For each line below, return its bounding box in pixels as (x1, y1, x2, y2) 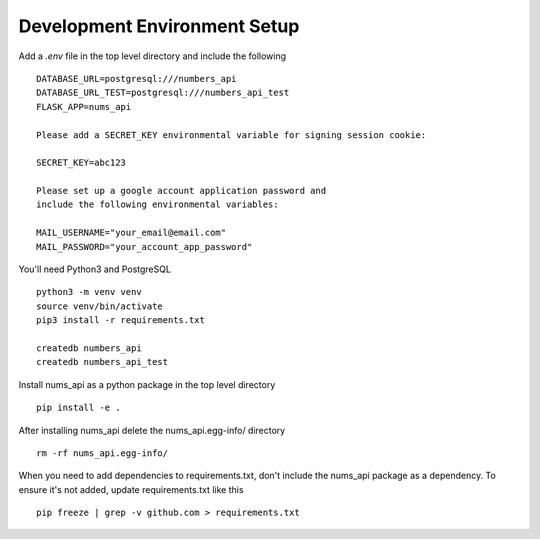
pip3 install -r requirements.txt (36, 315, 205, 326)
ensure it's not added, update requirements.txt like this (18, 483, 244, 495)
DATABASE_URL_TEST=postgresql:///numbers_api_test (36, 87, 290, 99)
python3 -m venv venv (36, 286, 142, 298)
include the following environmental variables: (36, 199, 279, 210)
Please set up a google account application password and (36, 185, 327, 197)
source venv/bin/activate (36, 300, 164, 312)
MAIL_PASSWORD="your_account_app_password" (36, 241, 253, 252)
